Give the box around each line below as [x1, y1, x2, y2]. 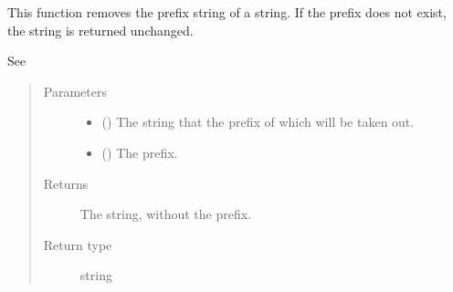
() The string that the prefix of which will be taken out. [101, 112, 415, 131]
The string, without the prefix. [79, 204, 252, 224]
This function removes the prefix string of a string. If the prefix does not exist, [7, 3, 447, 21]
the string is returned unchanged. [7, 20, 194, 39]
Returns [43, 173, 89, 193]
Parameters [43, 81, 107, 100]
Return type [43, 235, 112, 254]
